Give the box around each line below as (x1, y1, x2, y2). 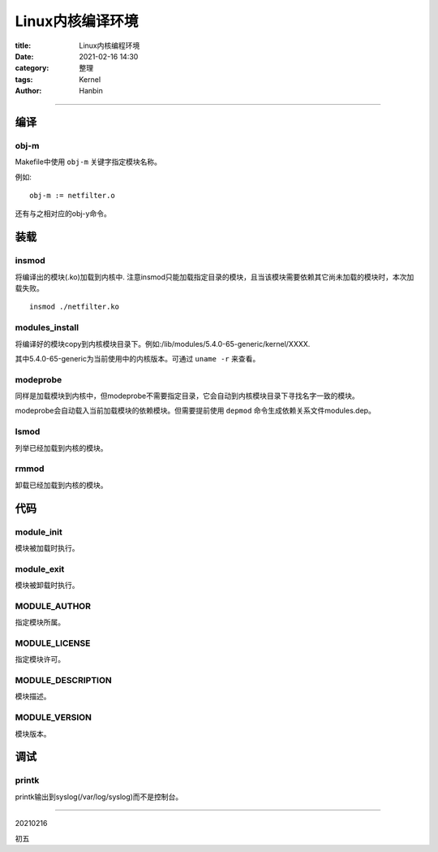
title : (15, 41, 32, 50)
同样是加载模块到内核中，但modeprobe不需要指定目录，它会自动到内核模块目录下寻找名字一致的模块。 (15, 391, 360, 401)
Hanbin (79, 86, 103, 96)
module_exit (15, 563, 65, 574)
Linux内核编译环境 (15, 12, 139, 30)
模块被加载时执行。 (15, 543, 79, 552)
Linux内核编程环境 (79, 41, 140, 50)
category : (15, 63, 49, 73)
